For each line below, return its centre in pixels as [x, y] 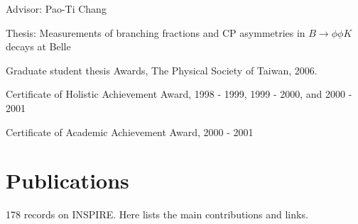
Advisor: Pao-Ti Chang [56, 9]
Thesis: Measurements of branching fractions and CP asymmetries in [156, 32]
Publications [67, 180]
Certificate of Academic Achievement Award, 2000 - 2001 [130, 131]
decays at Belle [38, 46]
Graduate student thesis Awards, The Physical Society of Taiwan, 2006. [162, 70]
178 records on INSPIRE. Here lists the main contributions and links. [157, 214]
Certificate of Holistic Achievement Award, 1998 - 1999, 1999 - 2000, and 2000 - [179, 94]
